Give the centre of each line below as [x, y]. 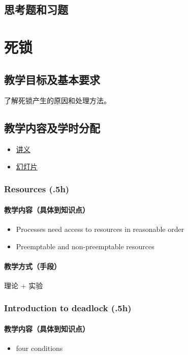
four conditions [39, 348]
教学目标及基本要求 [52, 79]
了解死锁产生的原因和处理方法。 [57, 100]
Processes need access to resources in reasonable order [100, 229]
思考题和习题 [36, 9]
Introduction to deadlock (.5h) [68, 308]
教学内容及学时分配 [52, 128]
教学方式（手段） [33, 266]
